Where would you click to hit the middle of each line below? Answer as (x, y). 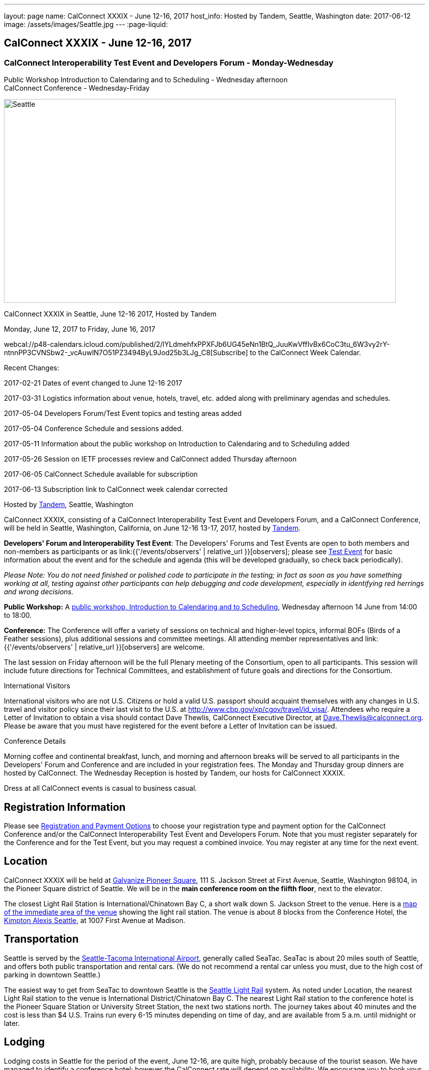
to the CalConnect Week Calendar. (306, 353)
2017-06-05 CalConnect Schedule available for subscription (101, 474)
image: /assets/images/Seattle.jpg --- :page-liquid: (86, 24)
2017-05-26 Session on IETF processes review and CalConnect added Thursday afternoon (150, 459)
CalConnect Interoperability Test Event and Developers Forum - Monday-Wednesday (169, 62)
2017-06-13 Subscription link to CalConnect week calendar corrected (116, 489)
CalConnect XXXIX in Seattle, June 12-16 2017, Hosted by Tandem (110, 314)
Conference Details (35, 741)
